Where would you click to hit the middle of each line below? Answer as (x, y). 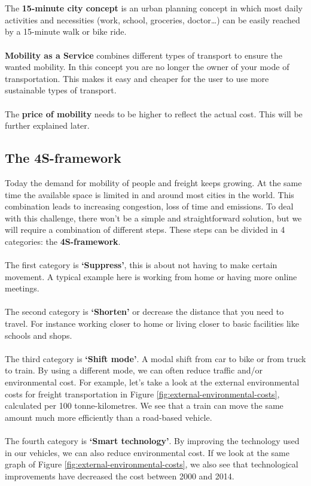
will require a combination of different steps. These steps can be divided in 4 (145, 230)
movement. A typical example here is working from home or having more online (151, 276)
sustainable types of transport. (61, 90)
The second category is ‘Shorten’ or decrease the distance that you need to (144, 312)
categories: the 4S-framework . (63, 241)
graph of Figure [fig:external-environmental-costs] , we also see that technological (152, 464)
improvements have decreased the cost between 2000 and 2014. (120, 476)
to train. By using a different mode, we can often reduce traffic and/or (134, 370)
